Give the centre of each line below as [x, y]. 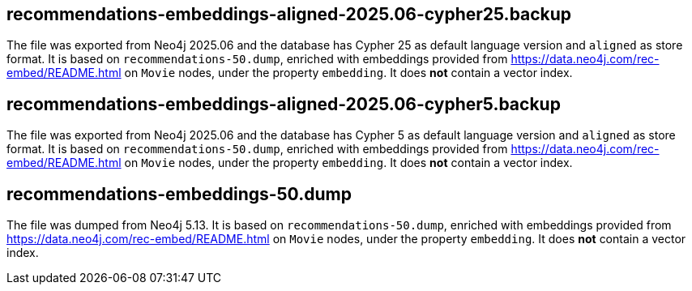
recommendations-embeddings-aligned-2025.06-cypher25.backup [289, 14]
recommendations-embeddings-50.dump [179, 194]
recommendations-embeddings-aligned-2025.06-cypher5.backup [284, 104]
